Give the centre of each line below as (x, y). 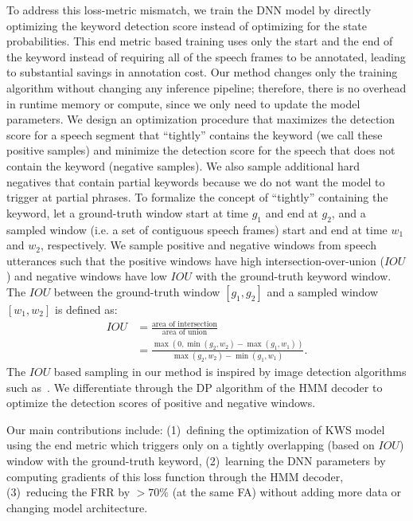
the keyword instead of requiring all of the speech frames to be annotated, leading (206, 56)
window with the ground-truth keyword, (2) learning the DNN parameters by (196, 460)
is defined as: (86, 309)
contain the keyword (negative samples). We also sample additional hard (183, 165)
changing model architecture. (77, 507)
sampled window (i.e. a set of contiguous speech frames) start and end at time (197, 229)
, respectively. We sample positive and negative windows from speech (208, 245)
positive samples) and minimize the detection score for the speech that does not (201, 150)
